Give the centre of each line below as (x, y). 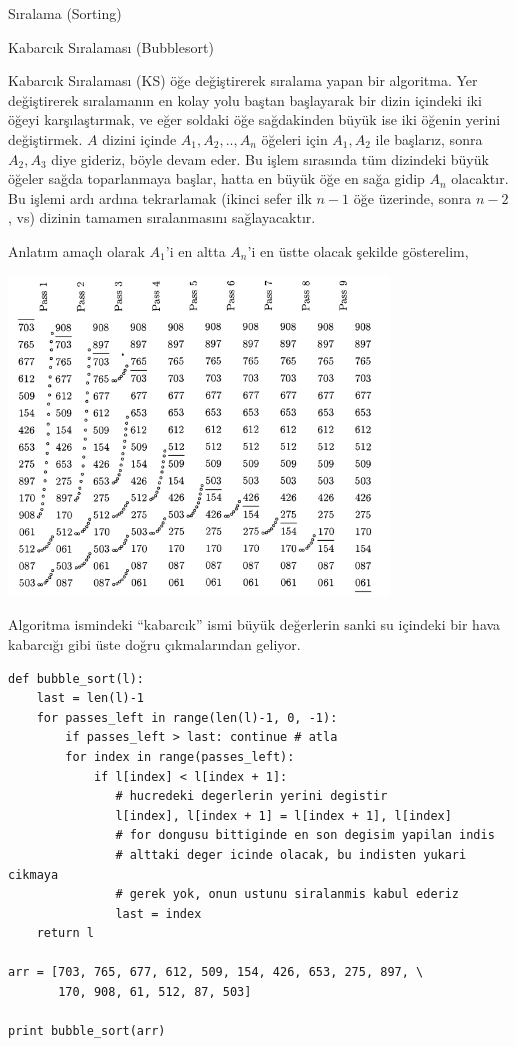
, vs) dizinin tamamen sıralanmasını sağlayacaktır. (162, 217)
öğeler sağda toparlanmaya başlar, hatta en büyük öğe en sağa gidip (216, 178)
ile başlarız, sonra (429, 138)
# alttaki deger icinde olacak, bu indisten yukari (291, 854)
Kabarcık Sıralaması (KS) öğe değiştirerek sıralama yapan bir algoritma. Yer (243, 80)
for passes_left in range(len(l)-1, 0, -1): (187, 717)
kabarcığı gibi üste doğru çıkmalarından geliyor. (154, 643)
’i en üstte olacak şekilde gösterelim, (358, 250)
